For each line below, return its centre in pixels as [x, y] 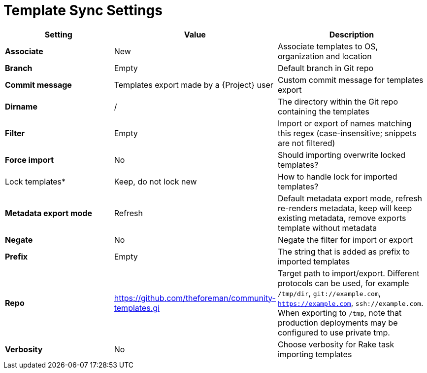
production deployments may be [338, 322]
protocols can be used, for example [343, 283]
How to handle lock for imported [337, 176]
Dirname [21, 106]
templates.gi [137, 308]
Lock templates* [35, 181]
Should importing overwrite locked [342, 155]
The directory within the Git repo [338, 101]
